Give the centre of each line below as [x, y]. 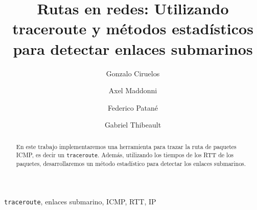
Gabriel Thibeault [133, 125]
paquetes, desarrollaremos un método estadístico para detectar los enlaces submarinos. [131, 164]
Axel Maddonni [133, 90]
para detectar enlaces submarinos [133, 48]
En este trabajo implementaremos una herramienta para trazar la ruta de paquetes [126, 146]
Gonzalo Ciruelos [133, 73]
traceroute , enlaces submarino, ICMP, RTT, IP [80, 202]
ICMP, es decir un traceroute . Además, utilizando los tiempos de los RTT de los [125, 155]
